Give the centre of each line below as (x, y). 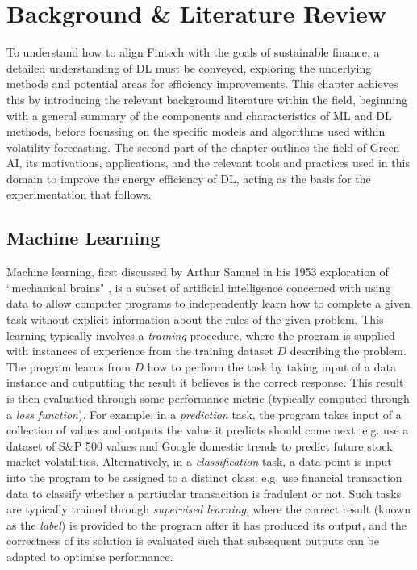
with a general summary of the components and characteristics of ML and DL (199, 115)
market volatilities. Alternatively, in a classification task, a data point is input (199, 461)
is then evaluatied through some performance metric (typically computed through (208, 398)
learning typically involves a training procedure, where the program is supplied (201, 335)
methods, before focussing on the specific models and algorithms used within (196, 131)
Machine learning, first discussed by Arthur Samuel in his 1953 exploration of (198, 272)
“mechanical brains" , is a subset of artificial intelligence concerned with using (199, 287)
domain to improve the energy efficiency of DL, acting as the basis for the (189, 178)
